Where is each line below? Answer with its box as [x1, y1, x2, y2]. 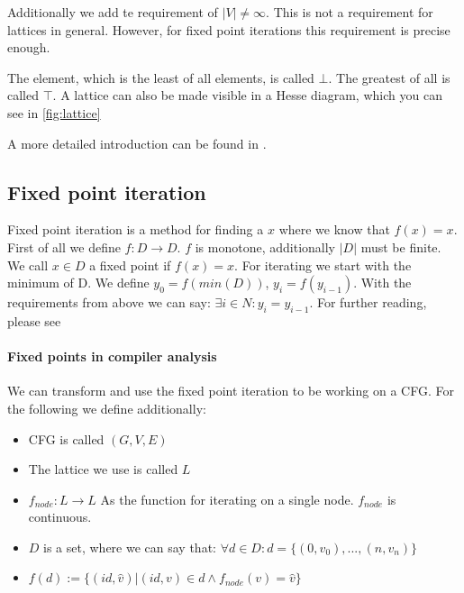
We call [7, 255, 49, 274]
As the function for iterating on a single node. [100, 489, 354, 508]
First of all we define [7, 237, 121, 256]
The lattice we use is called [28, 460, 178, 479]
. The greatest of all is [328, 68, 450, 87]
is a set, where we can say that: [43, 537, 216, 556]
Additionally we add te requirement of [7, 3, 218, 21]
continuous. [28, 507, 92, 526]
